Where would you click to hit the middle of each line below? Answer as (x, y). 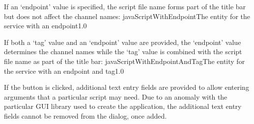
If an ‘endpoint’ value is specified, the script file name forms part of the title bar (125, 6)
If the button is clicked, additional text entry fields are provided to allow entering (127, 87)
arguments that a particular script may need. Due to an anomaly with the (116, 96)
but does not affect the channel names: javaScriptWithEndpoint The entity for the (127, 16)
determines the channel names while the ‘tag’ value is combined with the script (123, 52)
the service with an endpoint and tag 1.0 (64, 71)
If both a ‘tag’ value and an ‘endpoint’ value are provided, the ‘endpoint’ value (123, 42)
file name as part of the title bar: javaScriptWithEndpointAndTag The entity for (125, 61)
